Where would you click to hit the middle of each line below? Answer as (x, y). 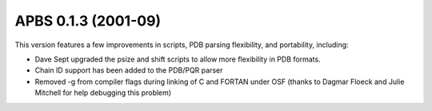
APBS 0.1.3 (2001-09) (88, 21)
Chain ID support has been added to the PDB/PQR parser (129, 70)
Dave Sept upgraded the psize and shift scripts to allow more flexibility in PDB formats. (178, 59)
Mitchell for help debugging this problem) (103, 93)
